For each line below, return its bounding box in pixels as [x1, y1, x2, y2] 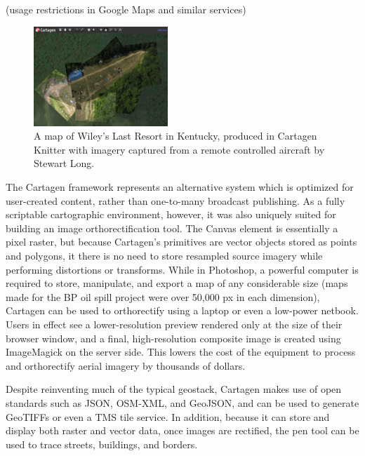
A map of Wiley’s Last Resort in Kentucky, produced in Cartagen [34, 128, 317, 143]
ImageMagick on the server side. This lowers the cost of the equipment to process [6, 344, 356, 359]
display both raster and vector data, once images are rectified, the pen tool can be [6, 423, 359, 438]
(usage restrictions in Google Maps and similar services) [6, 2, 246, 16]
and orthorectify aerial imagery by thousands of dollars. [6, 358, 246, 373]
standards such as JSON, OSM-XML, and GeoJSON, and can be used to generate [6, 395, 359, 410]
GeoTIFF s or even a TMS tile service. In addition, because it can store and [6, 409, 330, 424]
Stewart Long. [34, 156, 95, 170]
